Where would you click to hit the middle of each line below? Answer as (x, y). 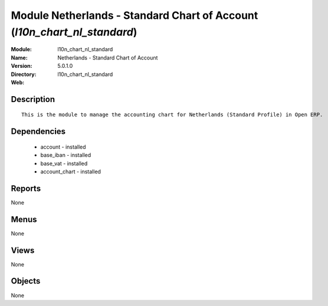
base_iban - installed (66, 155)
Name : (19, 57)
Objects (26, 281)
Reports (26, 188)
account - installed (63, 147)
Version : (22, 66)
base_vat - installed (64, 163)
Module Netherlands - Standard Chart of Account (135, 15)
